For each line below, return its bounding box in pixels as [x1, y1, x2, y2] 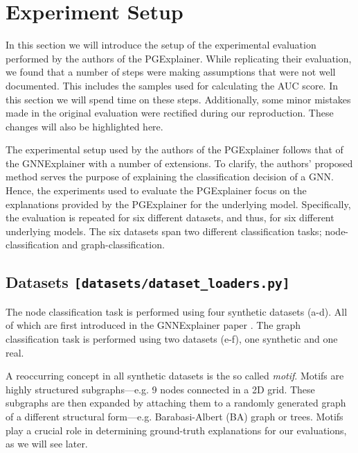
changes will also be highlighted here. [6, 119, 163, 133]
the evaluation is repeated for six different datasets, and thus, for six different [6, 210, 334, 225]
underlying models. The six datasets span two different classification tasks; [6, 223, 322, 238]
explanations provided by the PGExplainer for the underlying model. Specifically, [6, 196, 351, 211]
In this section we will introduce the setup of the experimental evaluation [6, 37, 316, 52]
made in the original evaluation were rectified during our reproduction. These [6, 105, 334, 120]
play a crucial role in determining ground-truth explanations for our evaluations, [6, 422, 347, 437]
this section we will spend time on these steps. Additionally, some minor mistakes [6, 92, 351, 106]
